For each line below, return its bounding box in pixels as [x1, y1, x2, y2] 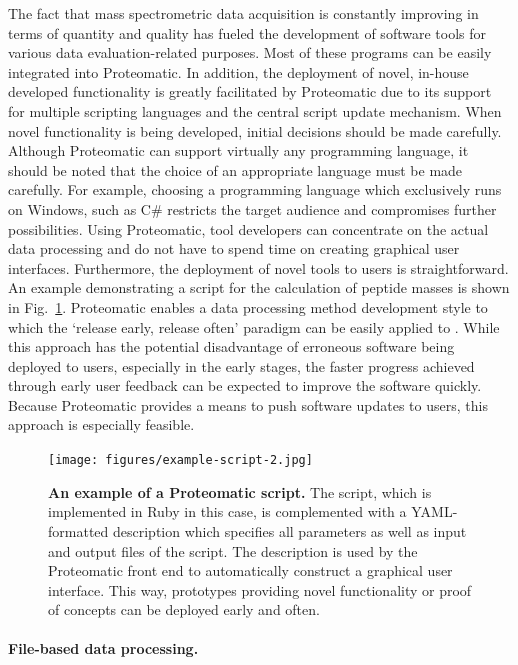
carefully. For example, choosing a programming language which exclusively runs [8, 179, 502, 200]
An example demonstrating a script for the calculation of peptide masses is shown [8, 277, 510, 298]
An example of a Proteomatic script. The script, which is [48, 481, 432, 502]
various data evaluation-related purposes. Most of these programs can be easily [8, 42, 492, 63]
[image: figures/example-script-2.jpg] [48, 453, 313, 468]
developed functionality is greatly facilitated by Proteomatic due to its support [8, 81, 492, 102]
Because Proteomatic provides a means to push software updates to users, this [8, 394, 488, 415]
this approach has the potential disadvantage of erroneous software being [8, 336, 455, 357]
